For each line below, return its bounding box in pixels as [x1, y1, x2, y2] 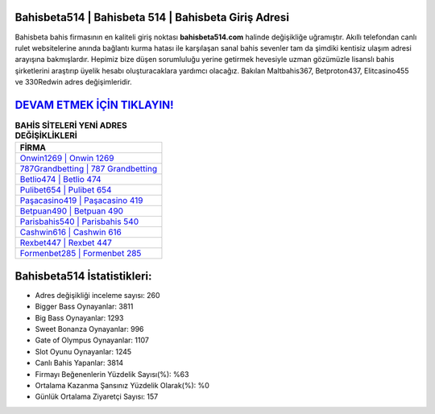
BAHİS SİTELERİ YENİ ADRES [14, 120, 128, 131]
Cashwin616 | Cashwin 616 [19, 226, 122, 238]
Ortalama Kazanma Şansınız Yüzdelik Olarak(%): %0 [35, 381, 209, 390]
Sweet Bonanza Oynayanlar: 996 [35, 325, 144, 334]
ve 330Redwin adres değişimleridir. [14, 77, 132, 87]
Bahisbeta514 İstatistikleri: [14, 269, 152, 283]
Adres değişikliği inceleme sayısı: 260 [35, 290, 160, 300]
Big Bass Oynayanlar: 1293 [35, 313, 124, 322]
